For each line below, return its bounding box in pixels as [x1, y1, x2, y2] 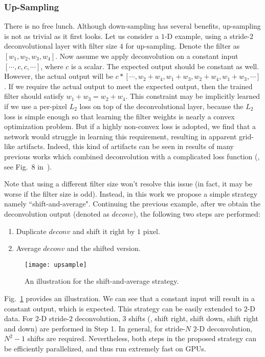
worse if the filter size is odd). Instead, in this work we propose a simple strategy [4, 188, 258, 199]
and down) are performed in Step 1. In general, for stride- [4, 323, 185, 333]
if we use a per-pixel [4, 100, 67, 111]
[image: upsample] [25, 261, 87, 268]
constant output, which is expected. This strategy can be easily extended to [4, 303, 241, 313]
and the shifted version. [67, 243, 141, 254]
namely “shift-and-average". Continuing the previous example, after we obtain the [4, 198, 260, 209]
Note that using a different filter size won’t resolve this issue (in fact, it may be [4, 178, 253, 189]
